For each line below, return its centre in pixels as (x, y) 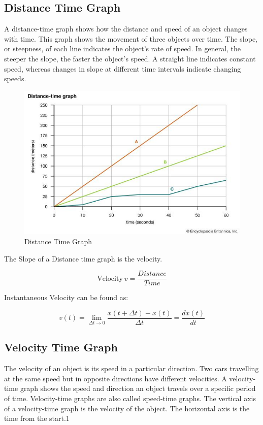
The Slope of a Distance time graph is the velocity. (83, 258)
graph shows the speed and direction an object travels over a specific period (138, 388)
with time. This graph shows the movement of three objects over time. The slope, (131, 38)
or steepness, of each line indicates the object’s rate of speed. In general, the (123, 48)
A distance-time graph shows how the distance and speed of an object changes (126, 29)
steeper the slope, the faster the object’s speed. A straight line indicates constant (130, 58)
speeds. (15, 78)
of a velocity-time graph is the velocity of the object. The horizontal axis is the (127, 408)
